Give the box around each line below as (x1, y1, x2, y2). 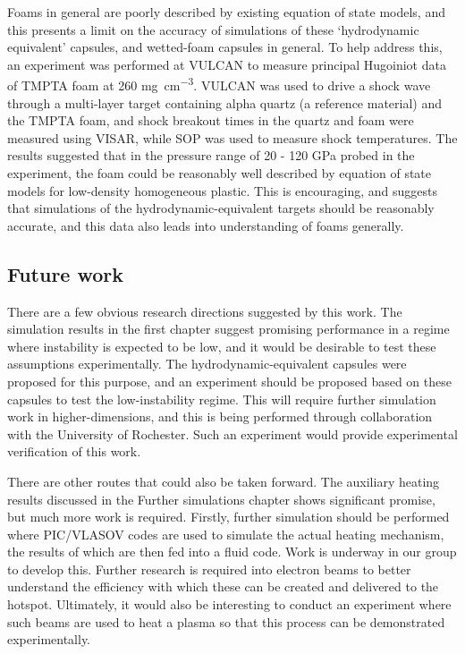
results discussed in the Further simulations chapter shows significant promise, (7, 489, 435, 508)
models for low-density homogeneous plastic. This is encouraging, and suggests (7, 181, 438, 200)
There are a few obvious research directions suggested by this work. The (7, 302, 402, 320)
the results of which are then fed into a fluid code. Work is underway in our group (7, 542, 457, 561)
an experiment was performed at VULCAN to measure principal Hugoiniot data (7, 55, 446, 73)
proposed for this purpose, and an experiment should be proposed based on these (7, 371, 452, 390)
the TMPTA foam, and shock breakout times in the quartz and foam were (7, 111, 414, 130)
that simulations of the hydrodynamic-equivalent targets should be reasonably (7, 199, 435, 217)
